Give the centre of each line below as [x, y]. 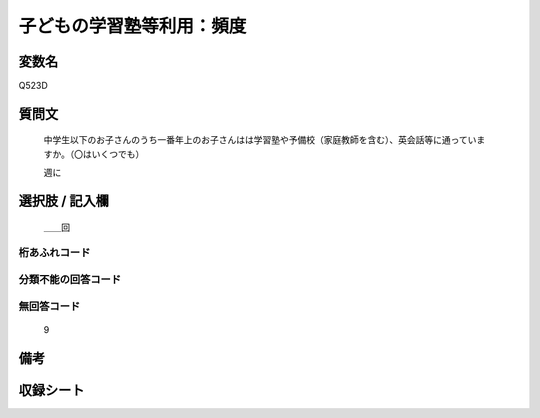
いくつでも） [118, 154]
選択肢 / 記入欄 [64, 201]
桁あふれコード [54, 253]
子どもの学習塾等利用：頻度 [132, 26]
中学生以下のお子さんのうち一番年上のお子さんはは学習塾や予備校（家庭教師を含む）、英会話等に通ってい [260, 140]
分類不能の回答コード [70, 279]
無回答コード [49, 306]
